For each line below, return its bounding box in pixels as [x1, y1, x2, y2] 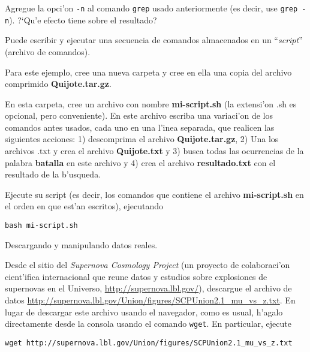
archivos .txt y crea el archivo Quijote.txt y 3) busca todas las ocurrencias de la [5, 145, 304, 157]
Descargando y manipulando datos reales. [5, 238, 158, 251]
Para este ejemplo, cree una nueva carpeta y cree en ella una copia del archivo [5, 65, 292, 78]
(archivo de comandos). [5, 45, 91, 58]
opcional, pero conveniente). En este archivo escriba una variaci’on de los [5, 109, 273, 122]
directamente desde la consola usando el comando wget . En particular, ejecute [5, 317, 291, 330]
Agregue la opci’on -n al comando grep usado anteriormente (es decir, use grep [5, 2, 298, 14]
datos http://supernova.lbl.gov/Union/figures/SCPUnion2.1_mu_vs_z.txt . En [5, 294, 296, 306]
